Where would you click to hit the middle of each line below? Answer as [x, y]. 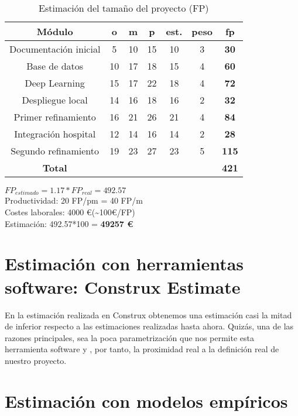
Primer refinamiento [55, 117]
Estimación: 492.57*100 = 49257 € [69, 223]
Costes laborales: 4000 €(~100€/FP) [70, 212]
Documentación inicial [55, 49]
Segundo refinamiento [55, 151]
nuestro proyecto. [36, 360]
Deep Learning [55, 83]
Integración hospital [55, 134]
